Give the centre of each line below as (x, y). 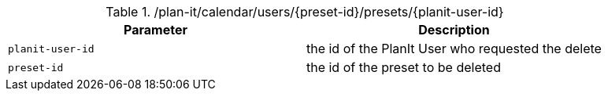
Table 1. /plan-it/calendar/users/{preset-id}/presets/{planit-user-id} (305, 12)
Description (454, 30)
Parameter (156, 30)
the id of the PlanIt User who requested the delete (454, 48)
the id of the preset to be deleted (403, 67)
